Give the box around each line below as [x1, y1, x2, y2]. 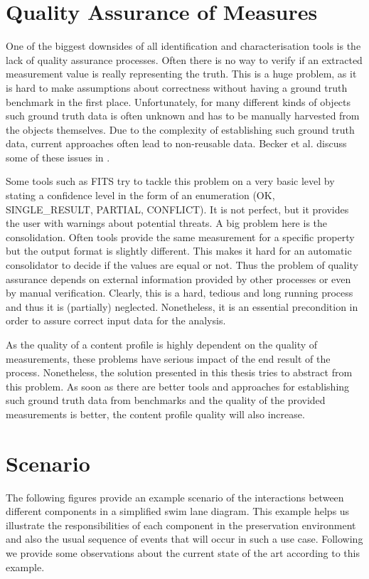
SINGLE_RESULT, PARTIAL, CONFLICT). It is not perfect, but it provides [6, 201, 349, 216]
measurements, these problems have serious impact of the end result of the [6, 351, 331, 366]
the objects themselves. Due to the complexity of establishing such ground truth [6, 122, 355, 137]
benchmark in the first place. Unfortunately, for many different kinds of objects [6, 94, 351, 109]
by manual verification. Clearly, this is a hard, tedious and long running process [6, 285, 353, 300]
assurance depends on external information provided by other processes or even [6, 271, 351, 286]
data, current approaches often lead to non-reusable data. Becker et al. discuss [6, 136, 347, 151]
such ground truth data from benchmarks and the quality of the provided [6, 393, 326, 408]
